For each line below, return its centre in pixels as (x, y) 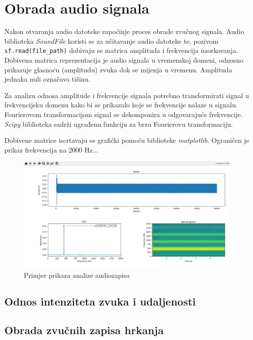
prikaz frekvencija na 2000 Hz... (51, 149)
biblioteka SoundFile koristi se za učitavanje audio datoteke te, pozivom (111, 41)
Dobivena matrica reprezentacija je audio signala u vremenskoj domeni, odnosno (124, 59)
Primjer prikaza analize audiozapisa (77, 275)
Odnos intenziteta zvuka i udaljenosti (100, 301)
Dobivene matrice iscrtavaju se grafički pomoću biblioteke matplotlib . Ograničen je (127, 140)
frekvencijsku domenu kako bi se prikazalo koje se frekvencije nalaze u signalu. (121, 105)
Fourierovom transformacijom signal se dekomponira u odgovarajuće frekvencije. (124, 114)
